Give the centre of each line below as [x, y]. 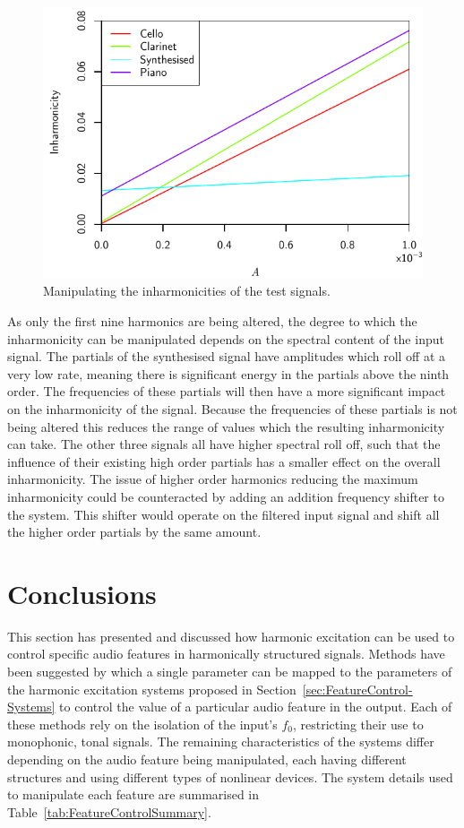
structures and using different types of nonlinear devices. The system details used [230, 776]
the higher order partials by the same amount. [134, 532]
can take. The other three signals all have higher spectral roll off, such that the [224, 444]
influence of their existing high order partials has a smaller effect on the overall [224, 461]
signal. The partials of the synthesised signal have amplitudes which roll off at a [227, 356]
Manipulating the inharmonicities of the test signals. [187, 291]
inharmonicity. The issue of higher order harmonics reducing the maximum [213, 479]
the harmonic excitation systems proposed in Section [152, 689]
